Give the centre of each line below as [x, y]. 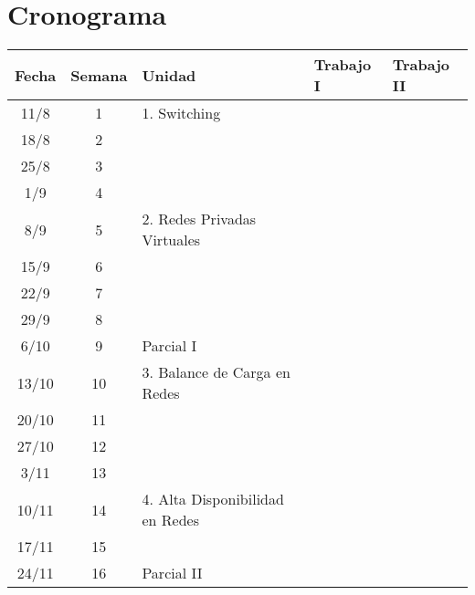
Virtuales [171, 240]
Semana [99, 75]
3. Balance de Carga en [216, 372]
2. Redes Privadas [199, 219]
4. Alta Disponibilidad [213, 499]
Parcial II [172, 573]
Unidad [169, 75]
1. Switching [181, 113]
